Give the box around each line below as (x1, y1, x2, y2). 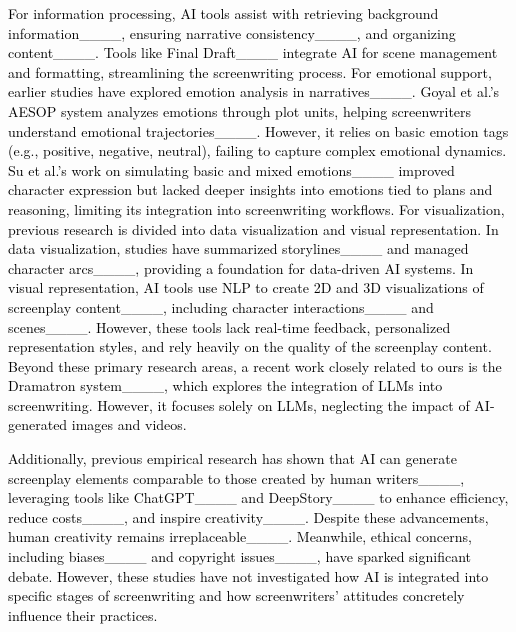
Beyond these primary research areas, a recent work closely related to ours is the (8, 355, 502, 376)
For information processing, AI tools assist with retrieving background (8, 3, 439, 23)
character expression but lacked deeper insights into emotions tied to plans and (8, 179, 493, 200)
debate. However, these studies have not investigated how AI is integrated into (8, 565, 489, 586)
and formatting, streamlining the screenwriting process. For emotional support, (8, 61, 492, 82)
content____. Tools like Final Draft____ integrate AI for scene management (8, 42, 498, 63)
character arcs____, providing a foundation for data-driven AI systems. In (8, 257, 474, 278)
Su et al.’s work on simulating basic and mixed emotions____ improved (8, 159, 455, 180)
